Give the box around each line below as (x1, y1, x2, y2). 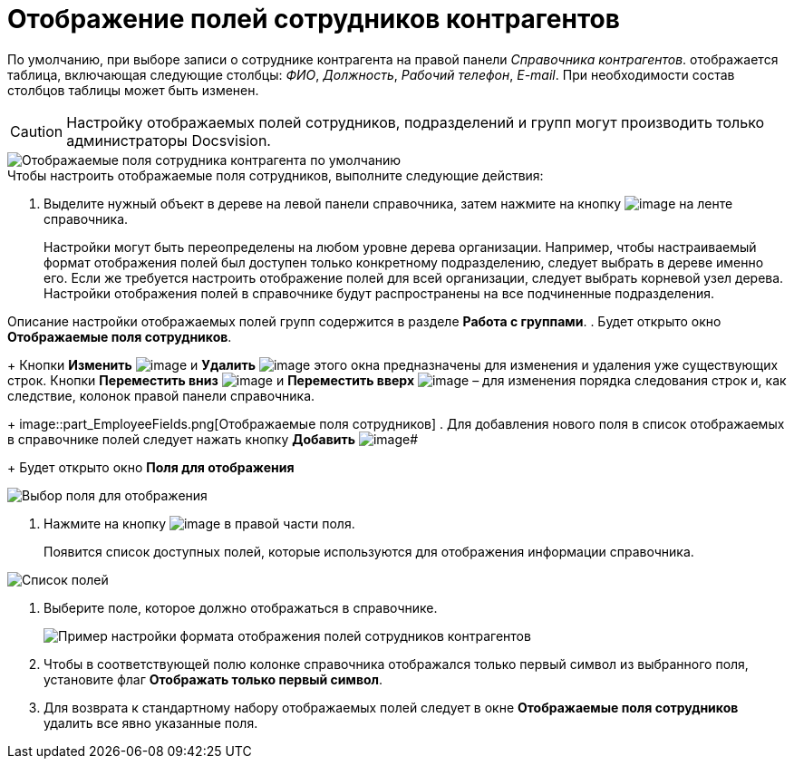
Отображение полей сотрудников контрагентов (7, 4, 620, 34)
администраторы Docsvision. (66, 131, 271, 150)
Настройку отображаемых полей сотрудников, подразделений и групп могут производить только (66, 112, 765, 131)
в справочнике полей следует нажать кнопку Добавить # (7, 431, 419, 447)
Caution (10, 121, 63, 141)
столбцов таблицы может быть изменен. (7, 82, 259, 98)
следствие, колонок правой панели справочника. (7, 387, 315, 403)
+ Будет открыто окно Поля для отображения (7, 459, 295, 475)
